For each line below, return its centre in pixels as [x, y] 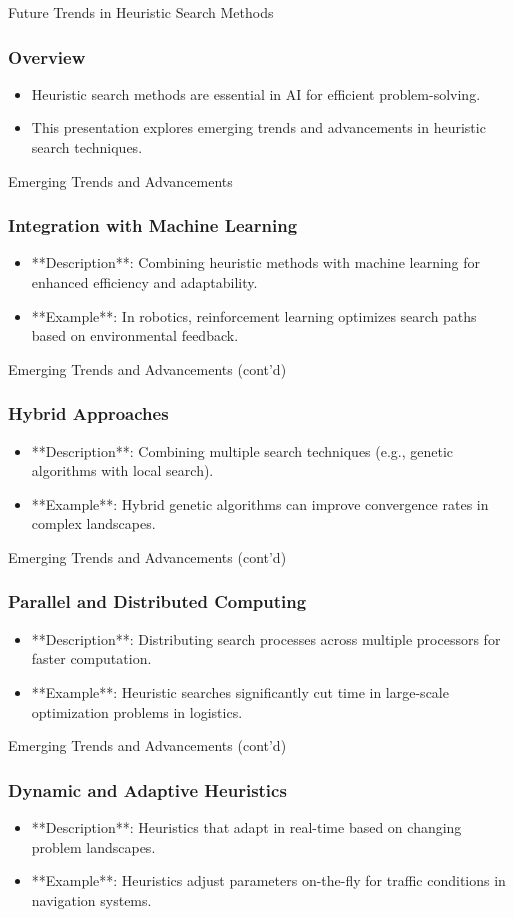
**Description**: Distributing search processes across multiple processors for [266, 638]
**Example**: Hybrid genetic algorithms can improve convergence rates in [260, 503]
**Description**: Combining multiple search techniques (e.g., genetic [242, 450]
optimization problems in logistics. [137, 711]
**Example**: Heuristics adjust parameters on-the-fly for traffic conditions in [268, 880]
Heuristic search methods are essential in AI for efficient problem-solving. [256, 93]
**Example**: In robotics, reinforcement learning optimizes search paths [254, 315]
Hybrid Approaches [88, 413]
